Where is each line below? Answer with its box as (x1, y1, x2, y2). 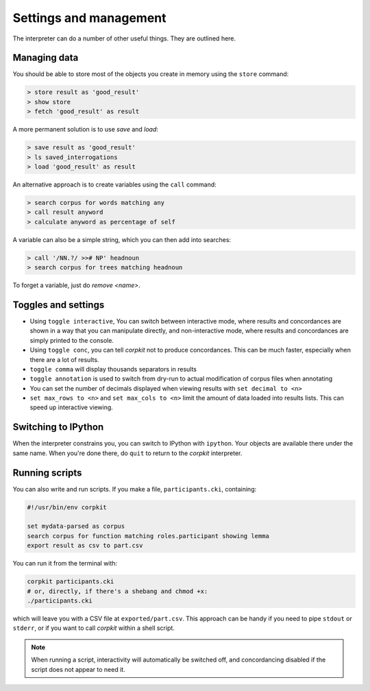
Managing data (12, 52, 79, 64)
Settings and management (12, 10, 166, 25)
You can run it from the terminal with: (12, 559, 118, 568)
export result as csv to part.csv (27, 542, 143, 550)
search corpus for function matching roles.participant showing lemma (27, 532, 270, 540)
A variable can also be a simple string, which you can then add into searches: (12, 235, 232, 243)
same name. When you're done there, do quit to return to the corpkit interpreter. (12, 449, 243, 457)
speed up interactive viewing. (29, 403, 113, 411)
